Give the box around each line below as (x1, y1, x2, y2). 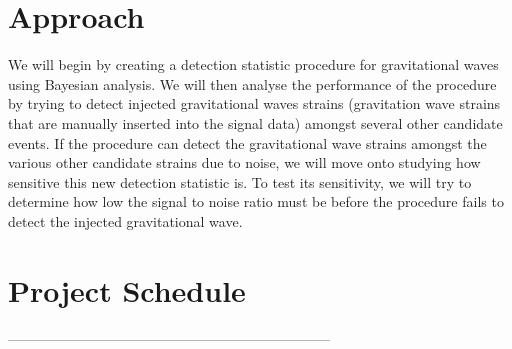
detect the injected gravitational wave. (8, 210, 243, 231)
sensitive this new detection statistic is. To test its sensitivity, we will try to (8, 171, 472, 192)
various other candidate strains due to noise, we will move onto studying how (8, 152, 481, 173)
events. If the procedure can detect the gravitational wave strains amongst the (8, 132, 487, 153)
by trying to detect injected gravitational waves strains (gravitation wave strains (8, 93, 501, 114)
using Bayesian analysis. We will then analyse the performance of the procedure (8, 73, 497, 94)
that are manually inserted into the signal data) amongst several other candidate (8, 112, 503, 133)
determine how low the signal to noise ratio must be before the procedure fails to (8, 191, 504, 212)
